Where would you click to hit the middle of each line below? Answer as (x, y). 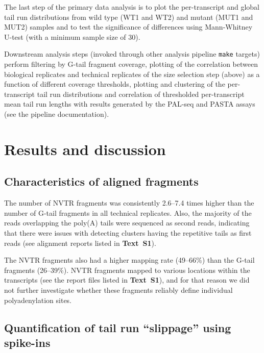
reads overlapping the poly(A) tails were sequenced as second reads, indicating (127, 223)
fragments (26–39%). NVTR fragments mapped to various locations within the (127, 270)
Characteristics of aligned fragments (101, 181)
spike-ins (27, 342)
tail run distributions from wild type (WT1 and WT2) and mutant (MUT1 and (129, 17)
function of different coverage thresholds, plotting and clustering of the (115, 84)
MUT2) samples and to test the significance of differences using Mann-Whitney (128, 27)
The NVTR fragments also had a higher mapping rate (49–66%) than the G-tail (129, 260)
